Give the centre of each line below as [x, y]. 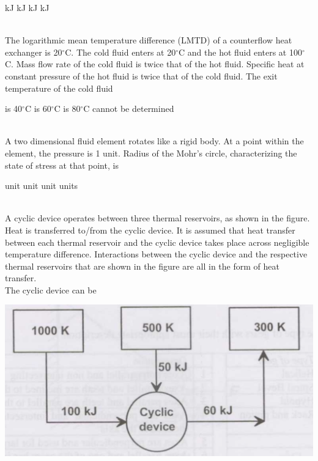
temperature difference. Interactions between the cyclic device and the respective [156, 254]
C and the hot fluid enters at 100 [240, 52]
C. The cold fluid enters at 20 [120, 52]
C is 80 [67, 109]
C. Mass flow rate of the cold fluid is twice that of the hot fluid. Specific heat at [155, 64]
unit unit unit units [42, 186]
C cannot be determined [129, 109]
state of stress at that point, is [62, 165]
